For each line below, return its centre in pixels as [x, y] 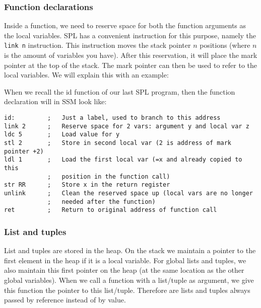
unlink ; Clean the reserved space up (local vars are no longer [128, 193]
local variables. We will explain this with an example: [86, 75]
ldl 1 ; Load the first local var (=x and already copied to [123, 160]
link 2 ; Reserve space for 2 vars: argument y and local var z [127, 126]
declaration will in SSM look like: [55, 101]
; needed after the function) [101, 202]
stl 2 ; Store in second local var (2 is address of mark [118, 143]
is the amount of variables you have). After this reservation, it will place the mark [131, 55]
